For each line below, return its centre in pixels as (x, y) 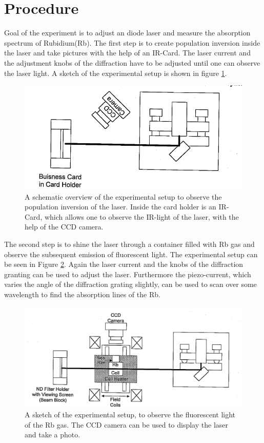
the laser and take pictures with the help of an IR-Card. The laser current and (127, 53)
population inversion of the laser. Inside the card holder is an (120, 207)
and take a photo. (53, 435)
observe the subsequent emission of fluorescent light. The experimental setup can (131, 254)
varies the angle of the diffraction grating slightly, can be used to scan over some (130, 284)
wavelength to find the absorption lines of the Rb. (82, 294)
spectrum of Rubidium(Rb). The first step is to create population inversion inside (132, 42)
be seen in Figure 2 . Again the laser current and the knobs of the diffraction (124, 264)
